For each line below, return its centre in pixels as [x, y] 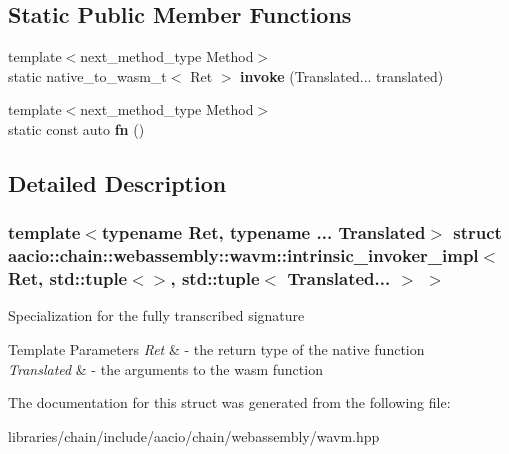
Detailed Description [117, 182]
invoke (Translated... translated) [342, 75]
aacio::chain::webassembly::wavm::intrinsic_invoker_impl [243, 255]
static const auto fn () [76, 128]
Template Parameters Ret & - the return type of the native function [216, 349]
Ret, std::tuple [68, 278]
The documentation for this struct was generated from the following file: [229, 402]
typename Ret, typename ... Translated [263, 232]
